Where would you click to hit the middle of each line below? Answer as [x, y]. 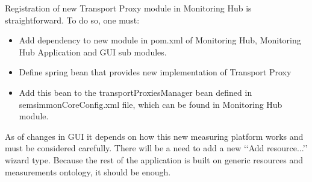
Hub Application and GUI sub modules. [93, 52]
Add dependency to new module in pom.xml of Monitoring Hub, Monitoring [160, 40]
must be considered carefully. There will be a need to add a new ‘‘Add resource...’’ [156, 148]
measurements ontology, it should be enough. [88, 171]
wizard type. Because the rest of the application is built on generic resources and [154, 159]
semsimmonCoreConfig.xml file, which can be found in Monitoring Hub [151, 104]
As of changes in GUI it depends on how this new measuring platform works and [154, 136]
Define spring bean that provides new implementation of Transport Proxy [155, 72]
